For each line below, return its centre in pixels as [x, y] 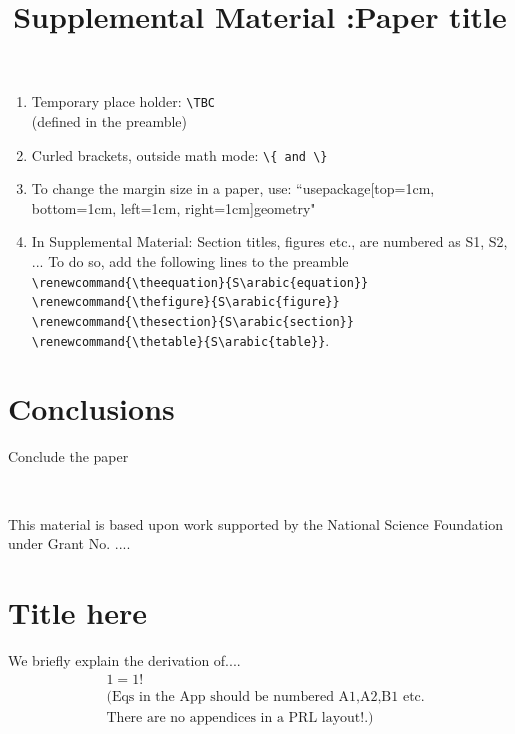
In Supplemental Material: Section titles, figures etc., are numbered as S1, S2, [269, 241]
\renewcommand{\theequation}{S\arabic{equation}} [200, 282]
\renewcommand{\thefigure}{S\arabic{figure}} [185, 302]
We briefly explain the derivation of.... [124, 659]
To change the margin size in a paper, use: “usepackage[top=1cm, [233, 188]
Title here [77, 611]
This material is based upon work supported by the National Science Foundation [255, 523]
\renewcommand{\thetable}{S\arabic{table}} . [180, 339]
